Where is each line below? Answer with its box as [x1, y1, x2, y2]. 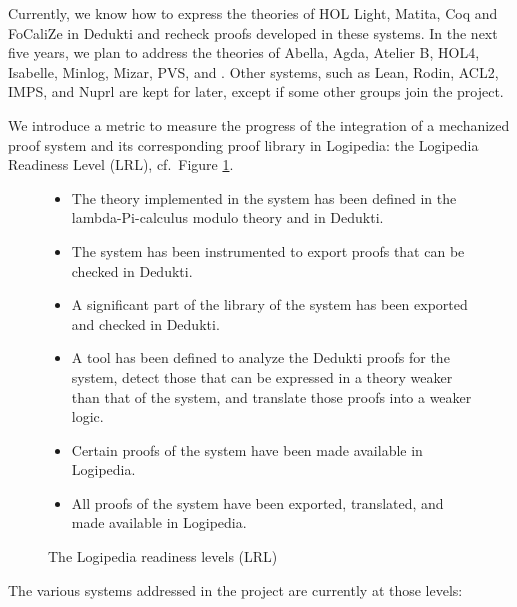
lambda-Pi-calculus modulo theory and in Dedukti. [71, 207, 384, 228]
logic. [71, 406, 104, 427]
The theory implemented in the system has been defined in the [71, 187, 457, 208]
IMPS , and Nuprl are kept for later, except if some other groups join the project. [8, 81, 504, 102]
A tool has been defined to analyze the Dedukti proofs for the [71, 347, 450, 368]
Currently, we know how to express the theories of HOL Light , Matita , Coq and [8, 3, 498, 23]
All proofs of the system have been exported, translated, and [71, 492, 444, 513]
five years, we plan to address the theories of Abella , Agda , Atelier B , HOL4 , [8, 42, 480, 63]
